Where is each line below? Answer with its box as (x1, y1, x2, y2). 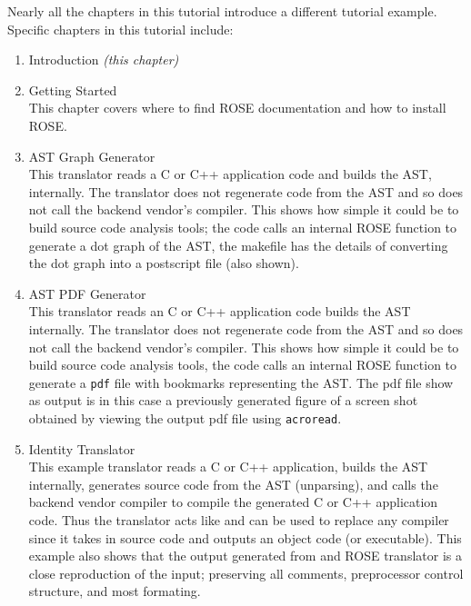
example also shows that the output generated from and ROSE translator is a (28, 546, 462, 565)
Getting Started (28, 80, 117, 99)
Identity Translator (28, 439, 135, 458)
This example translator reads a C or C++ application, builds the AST (28, 457, 428, 476)
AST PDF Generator (28, 283, 146, 303)
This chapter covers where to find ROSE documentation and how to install (28, 98, 446, 117)
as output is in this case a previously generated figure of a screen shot (28, 391, 418, 410)
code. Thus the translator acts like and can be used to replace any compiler (28, 510, 449, 529)
